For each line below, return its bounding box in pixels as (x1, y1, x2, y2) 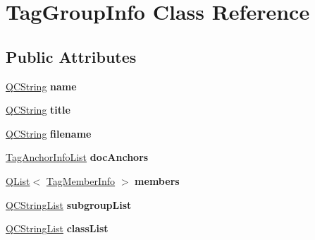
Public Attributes (6, 45, 137, 67)
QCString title (6, 102, 70, 117)
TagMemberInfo (46, 173, 116, 188)
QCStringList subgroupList (6, 197, 132, 212)
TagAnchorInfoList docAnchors (6, 150, 149, 164)
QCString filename (6, 126, 92, 140)
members (135, 173, 180, 188)
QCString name (6, 78, 77, 93)
